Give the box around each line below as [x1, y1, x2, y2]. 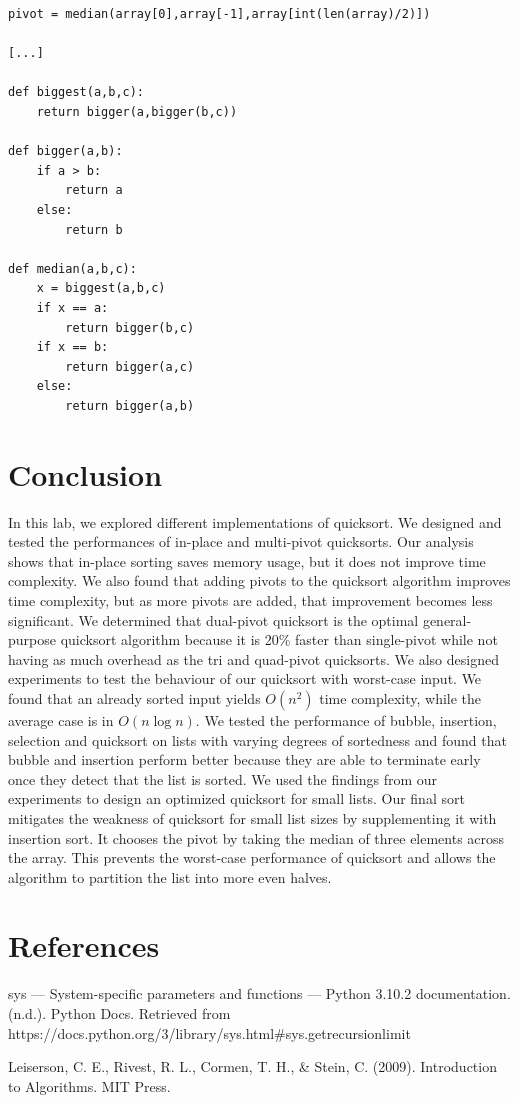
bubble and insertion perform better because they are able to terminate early [8, 749, 481, 770]
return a [65, 183, 123, 198]
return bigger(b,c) [65, 320, 195, 335]
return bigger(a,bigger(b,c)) [36, 104, 238, 119]
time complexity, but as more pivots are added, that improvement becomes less [8, 589, 493, 610]
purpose [8, 629, 56, 650]
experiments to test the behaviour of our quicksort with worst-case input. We [8, 668, 482, 689]
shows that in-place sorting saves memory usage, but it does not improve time [8, 550, 486, 571]
